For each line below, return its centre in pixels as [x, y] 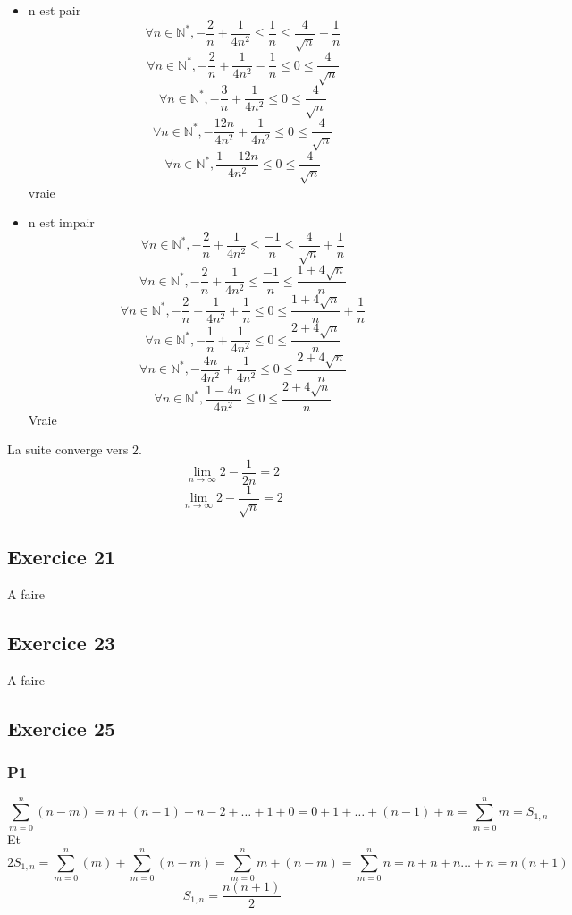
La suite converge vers [68, 449]
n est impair [61, 222]
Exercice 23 [62, 642]
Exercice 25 [62, 728]
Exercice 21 [62, 557]
